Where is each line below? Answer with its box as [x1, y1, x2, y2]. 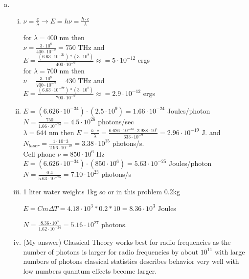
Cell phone [23, 148, 55, 159]
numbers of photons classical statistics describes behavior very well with [23, 256, 239, 266]
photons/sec [98, 116, 134, 126]
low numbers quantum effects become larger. [23, 265, 157, 276]
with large [215, 246, 245, 256]
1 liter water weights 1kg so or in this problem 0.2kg [23, 186, 181, 197]
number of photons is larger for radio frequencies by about [23, 246, 199, 256]
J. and [202, 127, 221, 137]
